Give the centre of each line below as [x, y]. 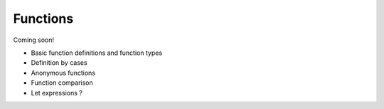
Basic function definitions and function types [97, 53]
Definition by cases [59, 63]
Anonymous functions [63, 73]
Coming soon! [34, 40]
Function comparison [62, 83]
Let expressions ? [57, 93]
